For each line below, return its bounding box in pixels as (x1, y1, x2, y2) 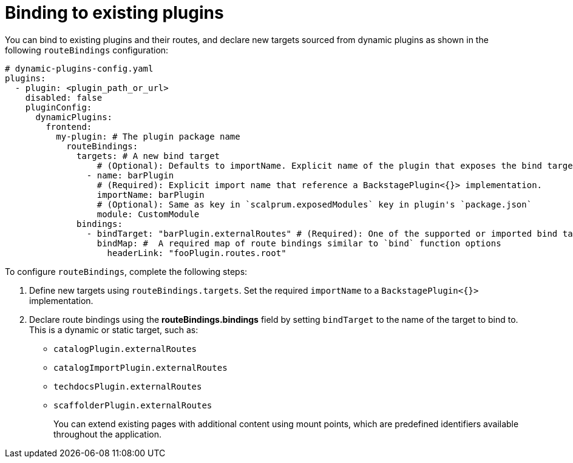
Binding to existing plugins (5, 2, 224, 23)
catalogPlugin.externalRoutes (53, 343, 197, 354)
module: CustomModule (97, 209, 200, 219)
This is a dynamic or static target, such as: (29, 324, 198, 335)
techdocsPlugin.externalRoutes (53, 381, 202, 391)
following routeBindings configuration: (5, 44, 169, 55)
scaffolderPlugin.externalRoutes (53, 400, 212, 410)
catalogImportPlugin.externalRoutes (53, 362, 228, 373)
